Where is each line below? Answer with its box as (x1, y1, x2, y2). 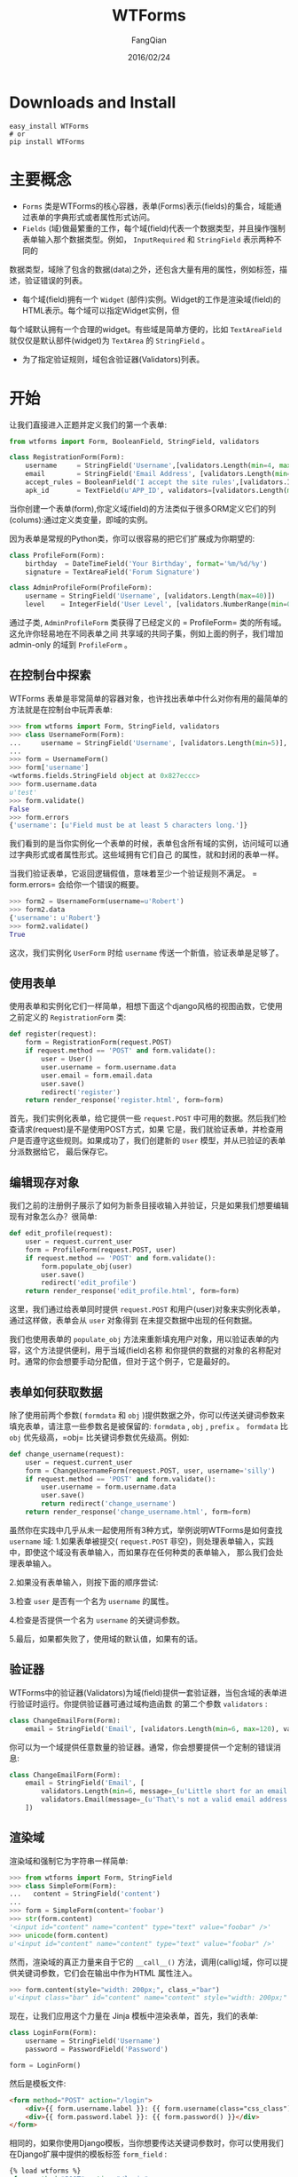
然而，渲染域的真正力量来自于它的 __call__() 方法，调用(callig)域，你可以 (9, 1956, 281, 1967)
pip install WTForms (9, 137, 86, 147)
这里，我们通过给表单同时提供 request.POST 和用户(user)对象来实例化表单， (9, 1304, 286, 1315)
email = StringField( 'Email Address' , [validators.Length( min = (25, 470, 292, 479)
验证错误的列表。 (24, 274, 87, 285)
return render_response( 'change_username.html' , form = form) (25, 1507, 252, 1517)
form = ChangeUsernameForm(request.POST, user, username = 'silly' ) (25, 1466, 276, 1475)
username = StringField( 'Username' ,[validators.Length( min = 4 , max (25, 461, 292, 471)
